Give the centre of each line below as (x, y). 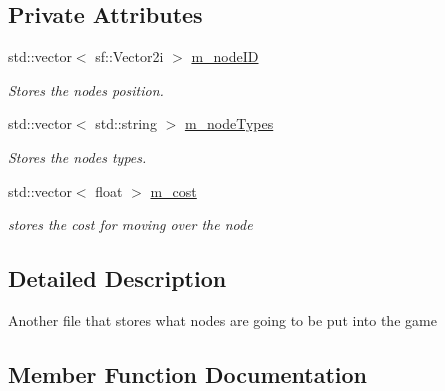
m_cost (173, 190)
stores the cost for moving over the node (130, 224)
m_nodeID (225, 56)
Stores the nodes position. (86, 89)
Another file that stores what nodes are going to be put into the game (222, 319)
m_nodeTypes (229, 123)
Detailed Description (117, 278)
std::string (126, 123)
